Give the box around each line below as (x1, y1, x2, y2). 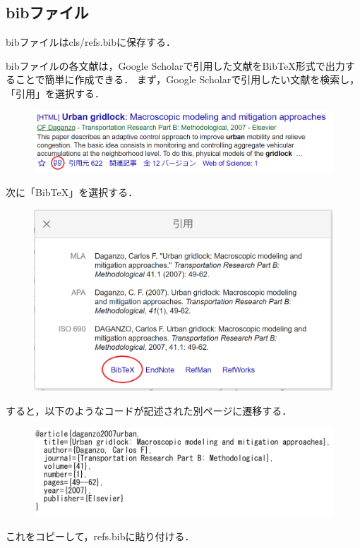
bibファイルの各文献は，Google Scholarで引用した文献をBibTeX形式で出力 (6, 58, 345, 73)
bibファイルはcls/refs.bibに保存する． (6, 35, 176, 49)
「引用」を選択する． (6, 85, 104, 100)
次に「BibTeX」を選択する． (6, 184, 138, 199)
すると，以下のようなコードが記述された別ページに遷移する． (6, 403, 292, 418)
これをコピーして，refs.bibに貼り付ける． (6, 528, 195, 543)
